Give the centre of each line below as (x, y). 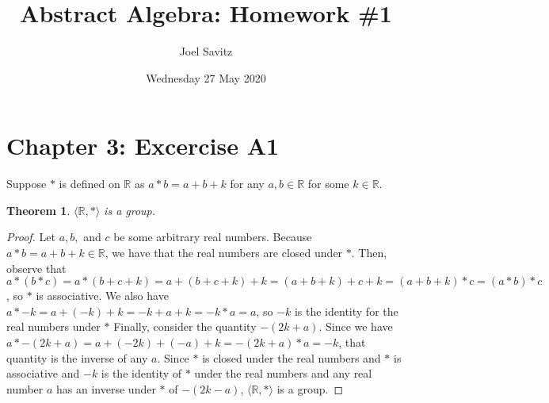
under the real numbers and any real (283, 373)
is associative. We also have (102, 296)
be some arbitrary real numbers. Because (213, 237)
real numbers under (53, 326)
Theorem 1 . (38, 210)
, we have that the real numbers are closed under (224, 253)
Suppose (27, 184)
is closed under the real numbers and (292, 357)
